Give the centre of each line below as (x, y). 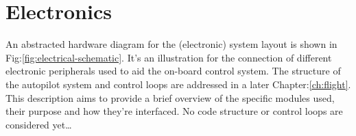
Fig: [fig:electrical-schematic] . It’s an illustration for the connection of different (169, 57)
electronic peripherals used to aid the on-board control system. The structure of (173, 71)
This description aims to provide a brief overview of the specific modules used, (170, 97)
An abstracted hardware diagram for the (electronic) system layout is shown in (171, 44)
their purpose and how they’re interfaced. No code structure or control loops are (174, 111)
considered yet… (39, 124)
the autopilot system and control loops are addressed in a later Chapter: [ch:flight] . (178, 84)
